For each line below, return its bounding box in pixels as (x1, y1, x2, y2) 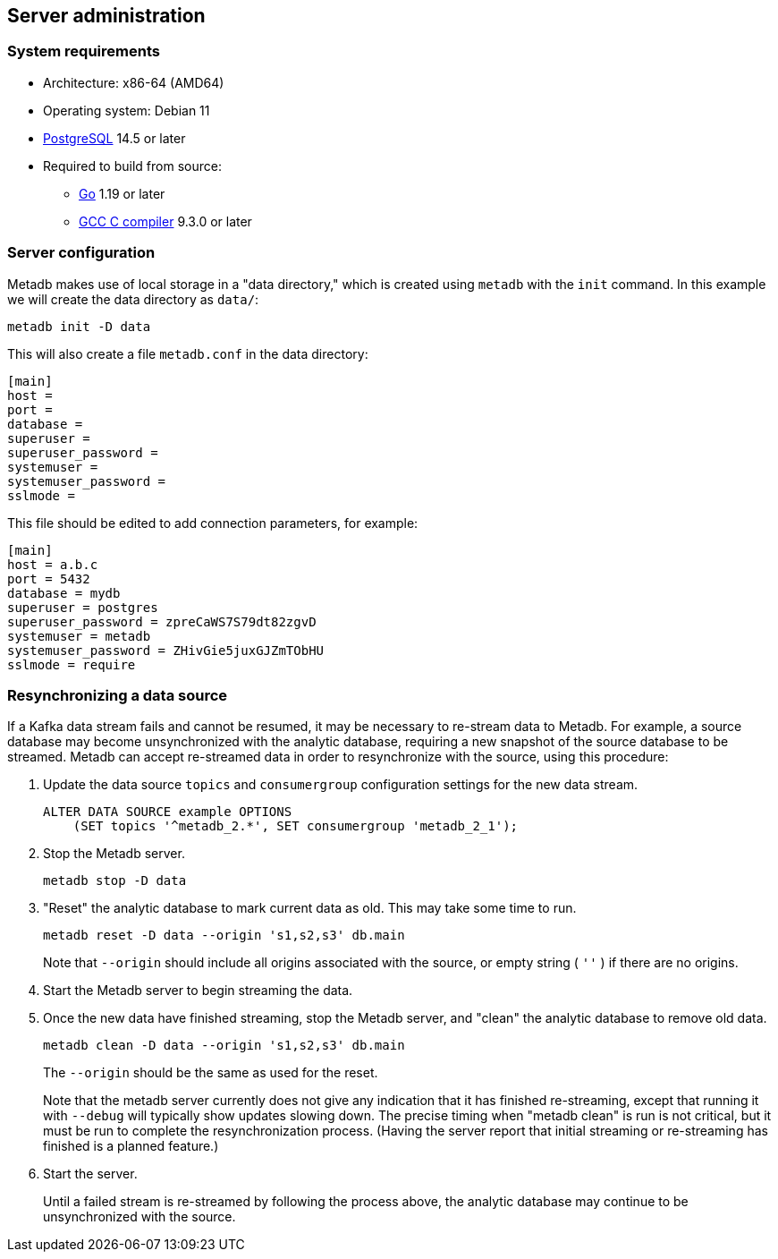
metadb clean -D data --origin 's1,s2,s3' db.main (43, 1038, 405, 1053)
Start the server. (43, 1166, 138, 1182)
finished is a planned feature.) (43, 1138, 219, 1154)
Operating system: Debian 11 (43, 102, 210, 118)
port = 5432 (7, 571, 90, 586)
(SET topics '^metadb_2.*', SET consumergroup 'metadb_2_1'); (72, 819, 519, 834)
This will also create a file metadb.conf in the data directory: (7, 345, 368, 362)
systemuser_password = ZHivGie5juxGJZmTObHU (7, 642, 325, 658)
